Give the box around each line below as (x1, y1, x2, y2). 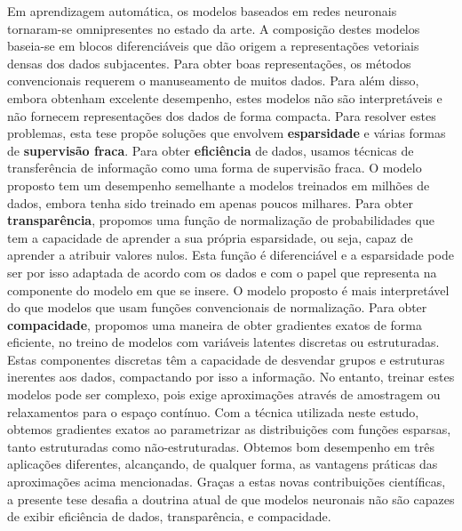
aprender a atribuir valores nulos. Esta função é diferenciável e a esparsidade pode (7, 245, 454, 264)
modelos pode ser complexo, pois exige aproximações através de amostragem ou (7, 385, 441, 404)
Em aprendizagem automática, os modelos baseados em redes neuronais (7, 2, 397, 20)
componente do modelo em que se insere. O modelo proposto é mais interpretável (7, 280, 450, 299)
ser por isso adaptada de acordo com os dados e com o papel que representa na (7, 262, 437, 281)
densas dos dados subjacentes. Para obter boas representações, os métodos (7, 53, 411, 72)
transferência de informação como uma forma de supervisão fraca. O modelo (7, 158, 422, 177)
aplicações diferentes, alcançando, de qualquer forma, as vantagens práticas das (7, 455, 438, 473)
